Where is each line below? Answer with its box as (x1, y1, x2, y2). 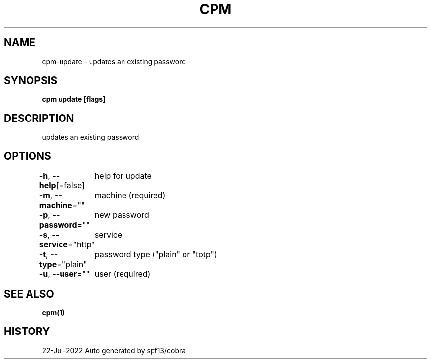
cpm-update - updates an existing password (42, 57, 186, 66)
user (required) (94, 269, 151, 279)
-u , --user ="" (39, 269, 90, 279)
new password (94, 210, 149, 220)
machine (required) (94, 190, 166, 201)
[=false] (56, 181, 85, 191)
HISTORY (4, 325, 50, 338)
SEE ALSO (4, 287, 54, 300)
